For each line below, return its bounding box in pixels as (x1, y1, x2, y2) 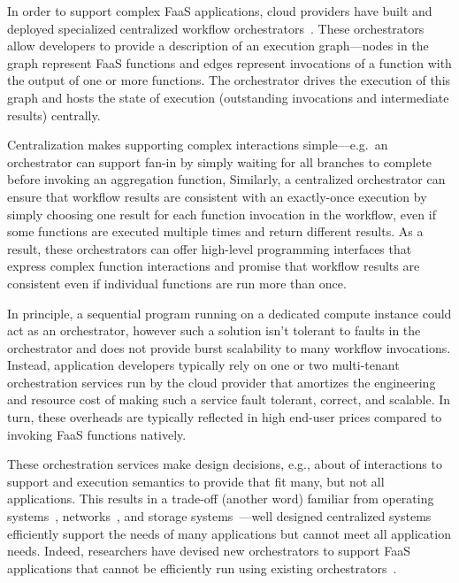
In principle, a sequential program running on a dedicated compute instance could (7, 303, 452, 322)
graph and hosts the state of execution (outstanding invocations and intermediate (7, 88, 449, 106)
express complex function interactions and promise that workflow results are (7, 257, 420, 275)
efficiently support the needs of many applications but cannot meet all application (7, 524, 451, 542)
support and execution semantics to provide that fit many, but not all (7, 472, 385, 490)
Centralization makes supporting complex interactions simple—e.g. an (7, 135, 388, 154)
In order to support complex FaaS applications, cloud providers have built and (7, 2, 432, 19)
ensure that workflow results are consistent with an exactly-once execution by (7, 187, 427, 205)
